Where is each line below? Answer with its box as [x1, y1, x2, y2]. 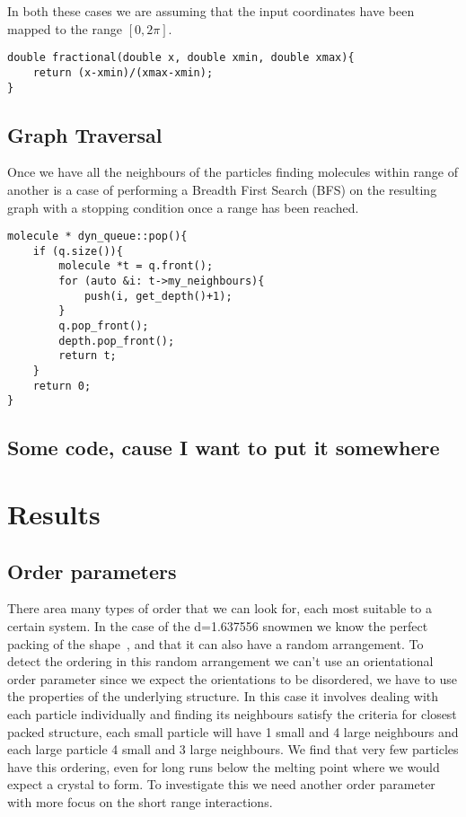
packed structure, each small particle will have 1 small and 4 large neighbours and [7, 722, 459, 741]
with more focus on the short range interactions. [7, 792, 273, 811]
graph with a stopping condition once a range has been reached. [7, 198, 359, 216]
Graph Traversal [7, 120, 163, 148]
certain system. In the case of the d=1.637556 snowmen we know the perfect [7, 616, 428, 635]
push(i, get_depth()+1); [84, 289, 233, 303]
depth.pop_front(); [58, 334, 175, 347]
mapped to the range [7, 19, 122, 38]
